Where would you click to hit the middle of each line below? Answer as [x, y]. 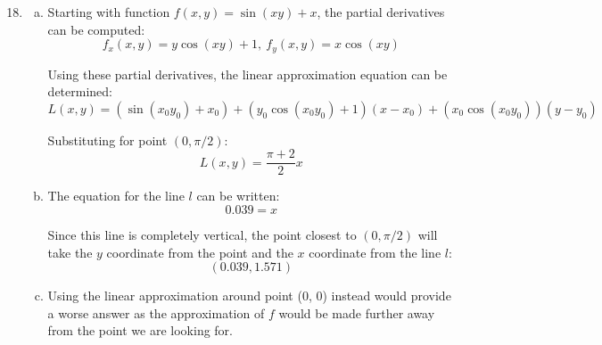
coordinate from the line [375, 252]
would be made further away [357, 312]
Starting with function [109, 12]
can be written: [238, 196]
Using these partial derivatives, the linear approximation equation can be [247, 74]
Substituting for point [107, 140]
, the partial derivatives [381, 12]
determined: [80, 91]
